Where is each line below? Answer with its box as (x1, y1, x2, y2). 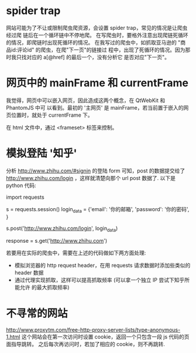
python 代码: (6, 182, 36, 189)
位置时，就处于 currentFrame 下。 (11, 111, 94, 118)
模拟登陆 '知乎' (6, 147, 77, 160)
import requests (6, 194, 45, 201)
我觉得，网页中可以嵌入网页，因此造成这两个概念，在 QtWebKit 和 (6, 97, 166, 104)
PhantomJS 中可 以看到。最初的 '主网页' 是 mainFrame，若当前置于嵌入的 (6, 104, 184, 111)
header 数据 (14, 269, 44, 276)
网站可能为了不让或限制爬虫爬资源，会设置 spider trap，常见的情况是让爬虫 (6, 24, 188, 31)
